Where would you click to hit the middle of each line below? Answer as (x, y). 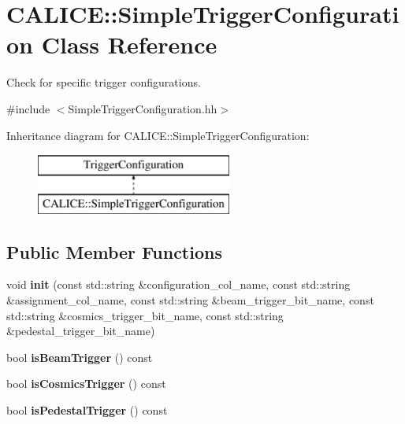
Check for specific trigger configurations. (104, 82)
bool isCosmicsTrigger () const (86, 383)
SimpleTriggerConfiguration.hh (143, 108)
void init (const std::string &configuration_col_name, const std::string (178, 284)
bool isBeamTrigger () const (80, 357)
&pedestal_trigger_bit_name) (81, 331)
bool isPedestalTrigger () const (87, 410)
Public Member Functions (114, 251)
